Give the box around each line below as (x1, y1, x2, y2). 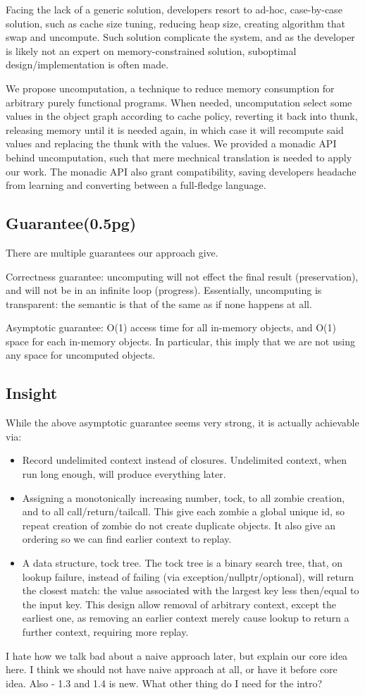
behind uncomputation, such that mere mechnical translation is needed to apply (6, 149, 352, 164)
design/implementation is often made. (6, 57, 169, 72)
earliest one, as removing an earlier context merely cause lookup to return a (22, 610, 349, 625)
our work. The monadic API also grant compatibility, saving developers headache (6, 164, 357, 178)
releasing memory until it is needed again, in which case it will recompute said (6, 122, 344, 137)
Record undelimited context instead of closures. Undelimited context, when (22, 453, 347, 467)
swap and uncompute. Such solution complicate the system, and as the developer (6, 30, 355, 44)
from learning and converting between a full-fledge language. (6, 178, 266, 192)
